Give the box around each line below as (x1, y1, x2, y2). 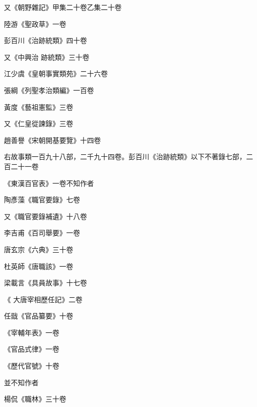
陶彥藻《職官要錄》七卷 (4, 194, 80, 205)
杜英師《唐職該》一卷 (4, 261, 73, 271)
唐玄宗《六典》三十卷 (4, 244, 73, 254)
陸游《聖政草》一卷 (4, 18, 66, 29)
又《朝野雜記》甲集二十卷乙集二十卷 (4, 2, 122, 12)
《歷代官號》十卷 (4, 361, 59, 371)
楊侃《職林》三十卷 (4, 394, 66, 404)
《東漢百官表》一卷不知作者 (4, 178, 94, 188)
